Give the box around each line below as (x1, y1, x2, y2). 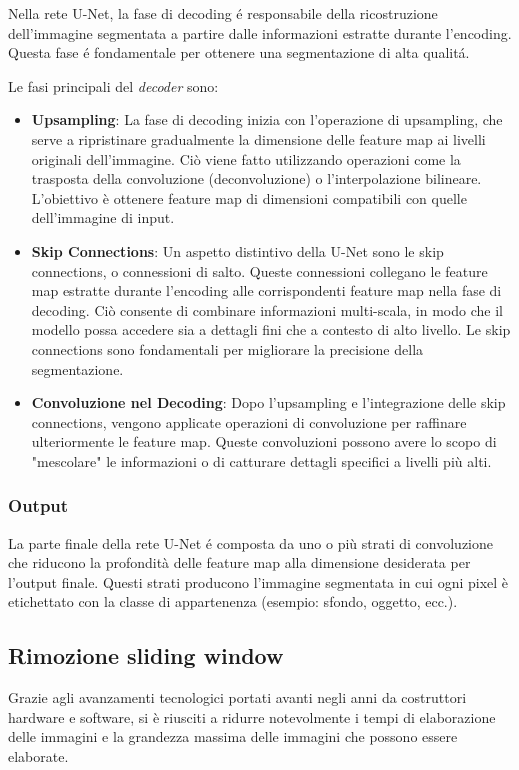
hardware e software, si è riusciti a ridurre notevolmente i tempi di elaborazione (8, 706, 496, 727)
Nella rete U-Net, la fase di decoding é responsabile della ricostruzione (8, 3, 438, 23)
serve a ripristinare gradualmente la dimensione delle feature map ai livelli (31, 128, 486, 149)
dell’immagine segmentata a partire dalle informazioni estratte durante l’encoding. (8, 22, 512, 43)
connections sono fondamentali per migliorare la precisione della (31, 338, 424, 359)
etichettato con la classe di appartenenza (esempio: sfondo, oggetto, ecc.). (8, 591, 458, 612)
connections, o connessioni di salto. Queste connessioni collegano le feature (31, 260, 488, 281)
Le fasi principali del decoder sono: (8, 75, 219, 96)
